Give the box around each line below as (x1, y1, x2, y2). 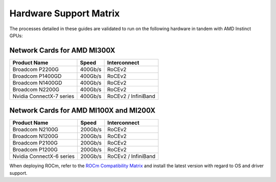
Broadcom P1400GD (12, 72, 62, 79)
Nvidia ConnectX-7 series (12, 93, 75, 100)
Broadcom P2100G (12, 140, 58, 147)
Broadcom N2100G (12, 126, 59, 133)
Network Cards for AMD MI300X (9, 46, 116, 55)
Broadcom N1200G (12, 133, 59, 140)
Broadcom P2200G (12, 65, 59, 73)
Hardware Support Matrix (9, 8, 120, 19)
